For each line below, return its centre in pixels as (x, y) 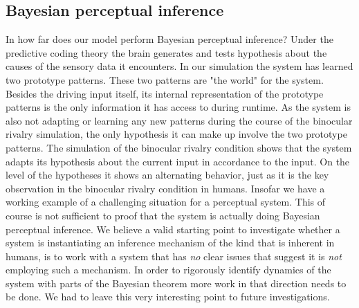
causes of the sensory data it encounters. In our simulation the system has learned (179, 66)
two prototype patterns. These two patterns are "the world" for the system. (165, 79)
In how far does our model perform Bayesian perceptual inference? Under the (169, 39)
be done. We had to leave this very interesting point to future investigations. (168, 297)
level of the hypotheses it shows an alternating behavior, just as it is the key (167, 175)
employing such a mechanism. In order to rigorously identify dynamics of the (168, 270)
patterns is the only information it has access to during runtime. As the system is (178, 107)
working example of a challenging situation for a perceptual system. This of (166, 202)
